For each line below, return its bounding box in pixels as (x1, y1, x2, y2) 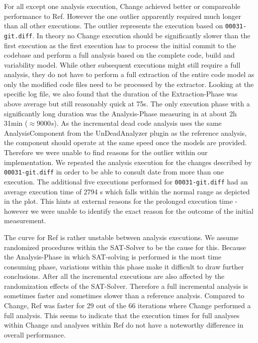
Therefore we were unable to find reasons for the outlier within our (4, 147, 208, 158)
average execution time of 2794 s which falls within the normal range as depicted (4, 186, 250, 196)
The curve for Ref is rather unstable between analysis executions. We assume (4, 232, 239, 242)
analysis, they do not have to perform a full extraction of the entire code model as (4, 69, 255, 80)
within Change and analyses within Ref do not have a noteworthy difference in (4, 320, 244, 330)
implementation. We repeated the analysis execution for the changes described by (4, 157, 252, 167)
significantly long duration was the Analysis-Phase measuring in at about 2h (4, 108, 237, 118)
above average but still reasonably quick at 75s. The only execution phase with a (4, 98, 250, 109)
